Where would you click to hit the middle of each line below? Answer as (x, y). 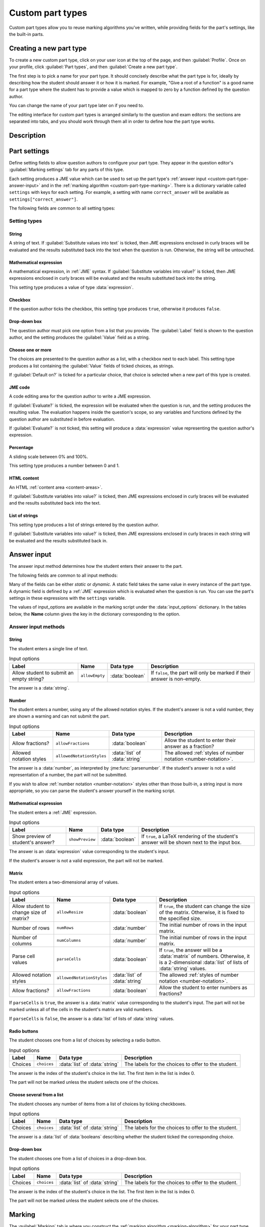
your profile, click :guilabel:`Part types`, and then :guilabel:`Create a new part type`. (93, 67)
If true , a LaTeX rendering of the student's (190, 836)
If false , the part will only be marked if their (201, 672)
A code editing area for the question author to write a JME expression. (80, 396)
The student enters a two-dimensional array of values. (64, 882)
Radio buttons (24, 1031)
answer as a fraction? (189, 747)
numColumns (69, 941)
